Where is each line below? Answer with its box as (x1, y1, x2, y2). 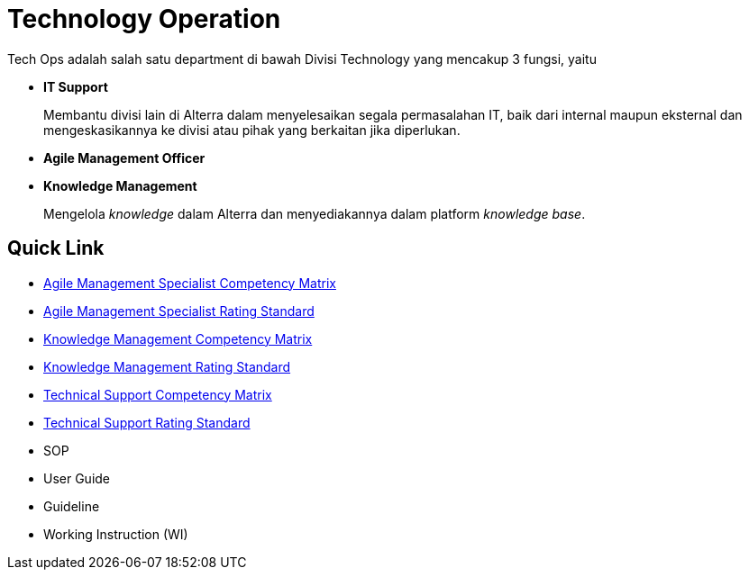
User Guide (43, 470, 111, 486)
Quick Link (7, 237, 105, 260)
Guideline (43, 498, 100, 514)
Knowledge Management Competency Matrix (43, 330, 313, 347)
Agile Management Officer (43, 149, 206, 166)
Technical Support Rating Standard (43, 414, 251, 430)
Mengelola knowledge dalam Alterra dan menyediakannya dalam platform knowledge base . (43, 205, 586, 221)
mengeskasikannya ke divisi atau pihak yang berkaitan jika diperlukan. (43, 122, 461, 138)
